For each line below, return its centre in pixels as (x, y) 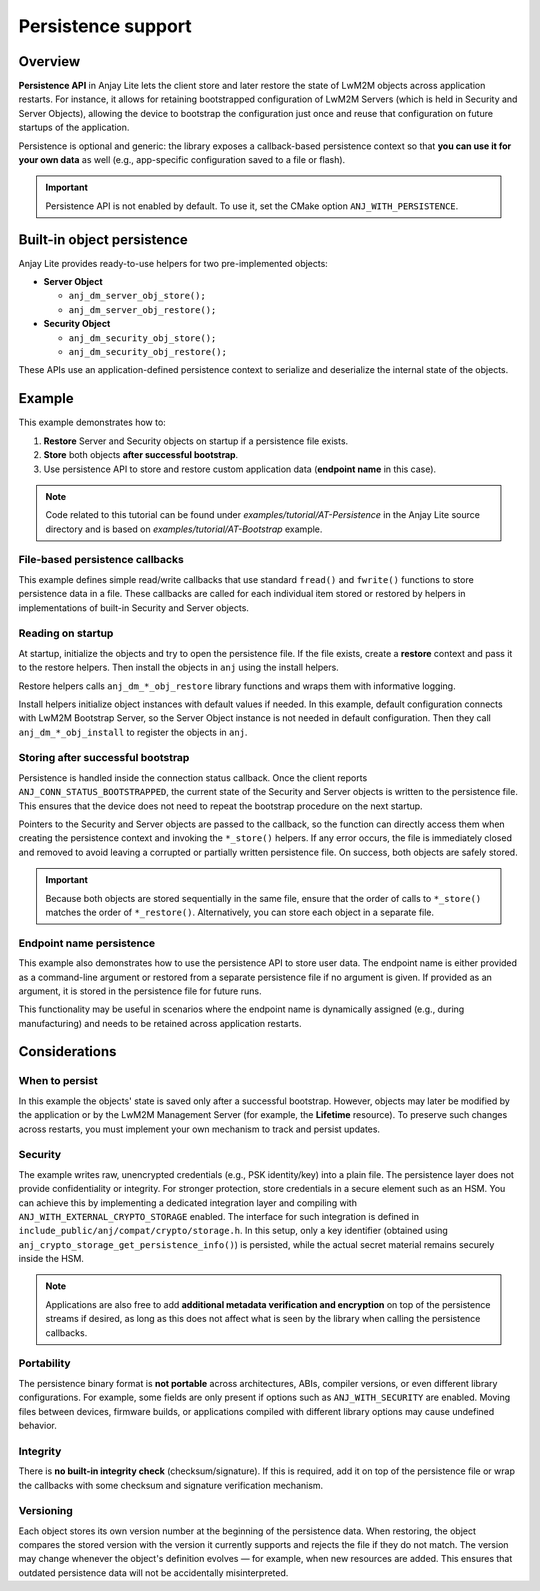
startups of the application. (74, 127)
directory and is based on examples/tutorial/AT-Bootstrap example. (184, 529)
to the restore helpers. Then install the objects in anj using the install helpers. (178, 667)
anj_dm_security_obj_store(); (142, 338)
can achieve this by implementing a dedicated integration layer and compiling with (187, 1202)
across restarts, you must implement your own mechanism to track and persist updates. (199, 1129)
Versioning (46, 1511)
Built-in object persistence (103, 239)
